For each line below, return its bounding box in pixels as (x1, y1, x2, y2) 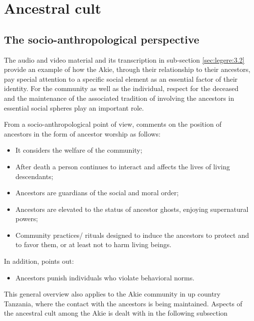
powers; (15, 213, 38, 224)
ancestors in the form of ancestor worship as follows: (4, 128, 161, 138)
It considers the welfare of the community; (15, 145, 142, 155)
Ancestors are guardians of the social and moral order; (15, 187, 179, 198)
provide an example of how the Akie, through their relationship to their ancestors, (4, 64, 251, 74)
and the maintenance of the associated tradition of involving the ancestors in (4, 92, 234, 103)
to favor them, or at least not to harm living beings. (15, 239, 172, 250)
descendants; (15, 171, 53, 181)
